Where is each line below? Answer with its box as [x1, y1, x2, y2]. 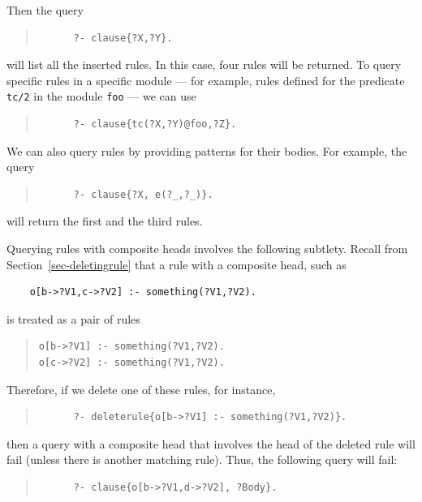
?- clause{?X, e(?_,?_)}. [73, 188, 213, 200]
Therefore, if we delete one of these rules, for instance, [6, 380, 276, 397]
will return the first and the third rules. [6, 212, 203, 230]
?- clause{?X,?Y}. [73, 32, 173, 44]
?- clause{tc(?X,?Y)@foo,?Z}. [73, 118, 237, 131]
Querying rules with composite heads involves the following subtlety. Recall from [6, 240, 408, 256]
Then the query [6, 2, 84, 18]
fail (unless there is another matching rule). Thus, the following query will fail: [6, 451, 398, 468]
